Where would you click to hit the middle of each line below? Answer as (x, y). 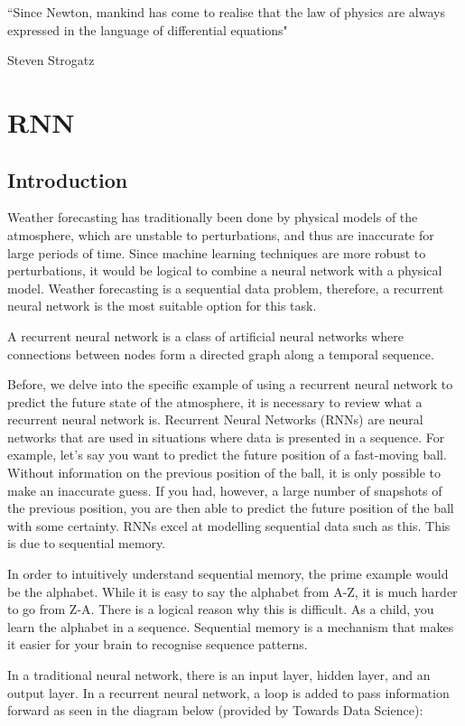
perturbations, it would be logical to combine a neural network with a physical (225, 270)
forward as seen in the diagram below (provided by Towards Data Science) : (215, 710)
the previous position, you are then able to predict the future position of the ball (231, 508)
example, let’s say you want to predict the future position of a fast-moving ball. (227, 455)
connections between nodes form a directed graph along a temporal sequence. (221, 354)
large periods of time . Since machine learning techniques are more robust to (217, 252)
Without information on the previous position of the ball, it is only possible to (224, 473)
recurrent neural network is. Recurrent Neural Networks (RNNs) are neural (215, 419)
